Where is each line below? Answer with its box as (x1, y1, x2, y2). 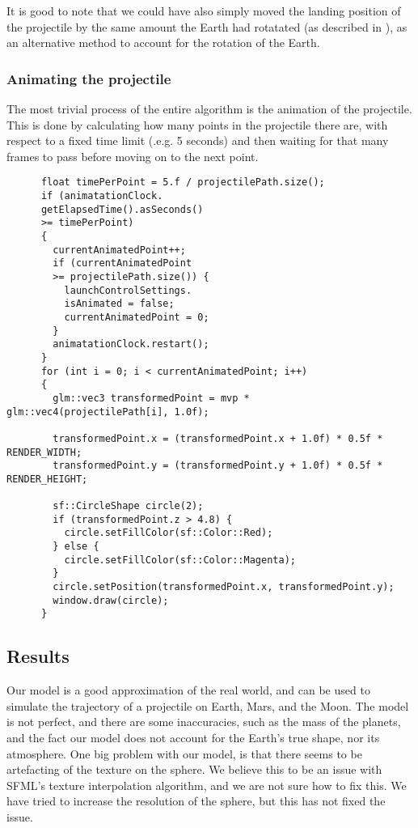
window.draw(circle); (53, 594, 169, 606)
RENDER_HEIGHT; (6, 473, 88, 485)
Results (6, 643, 70, 669)
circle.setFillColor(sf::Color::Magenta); (64, 554, 296, 566)
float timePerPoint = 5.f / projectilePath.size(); (40, 176, 325, 189)
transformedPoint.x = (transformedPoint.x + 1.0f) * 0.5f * (53, 432, 383, 444)
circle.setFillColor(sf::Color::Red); (64, 527, 273, 539)
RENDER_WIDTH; (6, 446, 82, 458)
